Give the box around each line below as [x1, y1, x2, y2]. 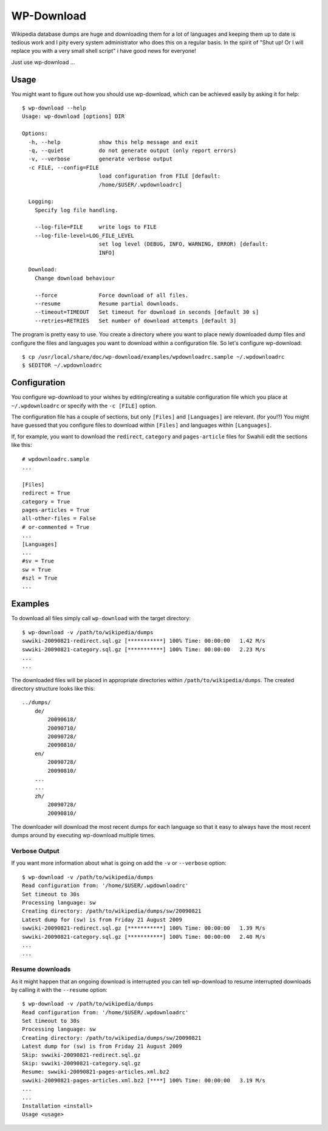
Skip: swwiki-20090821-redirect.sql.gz [22, 1051, 141, 1058]
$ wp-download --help [22, 105, 86, 112]
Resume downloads [11, 965, 71, 974]
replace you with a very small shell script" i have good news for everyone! [11, 47, 197, 55]
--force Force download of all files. [34, 292, 189, 299]
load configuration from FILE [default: [98, 173, 221, 179]
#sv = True [22, 558, 55, 565]
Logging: [28, 198, 55, 205]
